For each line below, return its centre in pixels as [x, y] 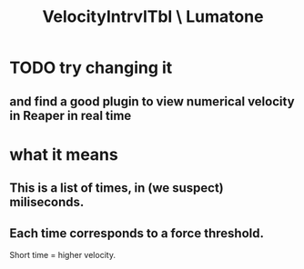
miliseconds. [47, 202]
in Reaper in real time [71, 115]
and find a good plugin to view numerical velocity [152, 101]
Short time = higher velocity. [63, 254]
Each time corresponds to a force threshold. [137, 233]
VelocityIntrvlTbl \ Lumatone [153, 17]
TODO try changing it [91, 68]
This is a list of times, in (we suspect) [117, 188]
